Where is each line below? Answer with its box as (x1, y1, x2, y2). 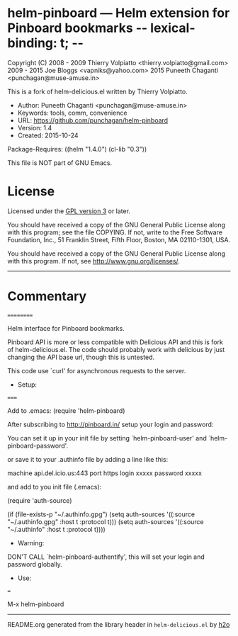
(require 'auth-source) (7, 496, 72, 504)
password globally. (7, 560, 62, 568)
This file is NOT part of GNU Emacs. (7, 158, 113, 167)
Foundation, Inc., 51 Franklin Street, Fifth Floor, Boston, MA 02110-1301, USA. (7, 235, 231, 244)
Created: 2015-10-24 (17, 131, 79, 140)
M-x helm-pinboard (7, 600, 64, 608)
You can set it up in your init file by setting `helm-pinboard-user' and (7, 433, 207, 442)
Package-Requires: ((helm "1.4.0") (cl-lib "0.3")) (7, 144, 147, 153)
